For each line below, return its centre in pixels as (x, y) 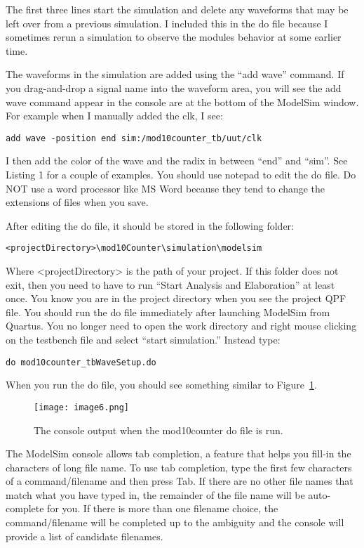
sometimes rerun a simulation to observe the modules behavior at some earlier (174, 37)
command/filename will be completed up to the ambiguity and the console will (175, 522)
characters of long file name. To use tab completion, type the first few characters (179, 467)
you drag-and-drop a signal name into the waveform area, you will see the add (174, 87)
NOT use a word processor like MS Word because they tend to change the (166, 188)
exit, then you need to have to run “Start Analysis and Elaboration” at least (170, 284)
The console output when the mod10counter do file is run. (159, 430)
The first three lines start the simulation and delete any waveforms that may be (177, 9)
